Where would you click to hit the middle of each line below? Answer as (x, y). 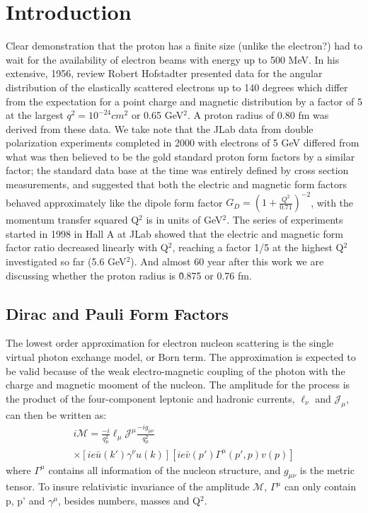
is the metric (327, 469)
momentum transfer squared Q (73, 220)
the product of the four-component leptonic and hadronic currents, (150, 398)
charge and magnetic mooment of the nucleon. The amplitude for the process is (178, 385)
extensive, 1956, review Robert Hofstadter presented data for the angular (164, 73)
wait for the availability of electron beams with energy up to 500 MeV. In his (173, 59)
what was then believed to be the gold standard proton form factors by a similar (180, 156)
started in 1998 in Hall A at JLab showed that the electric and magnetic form (175, 233)
